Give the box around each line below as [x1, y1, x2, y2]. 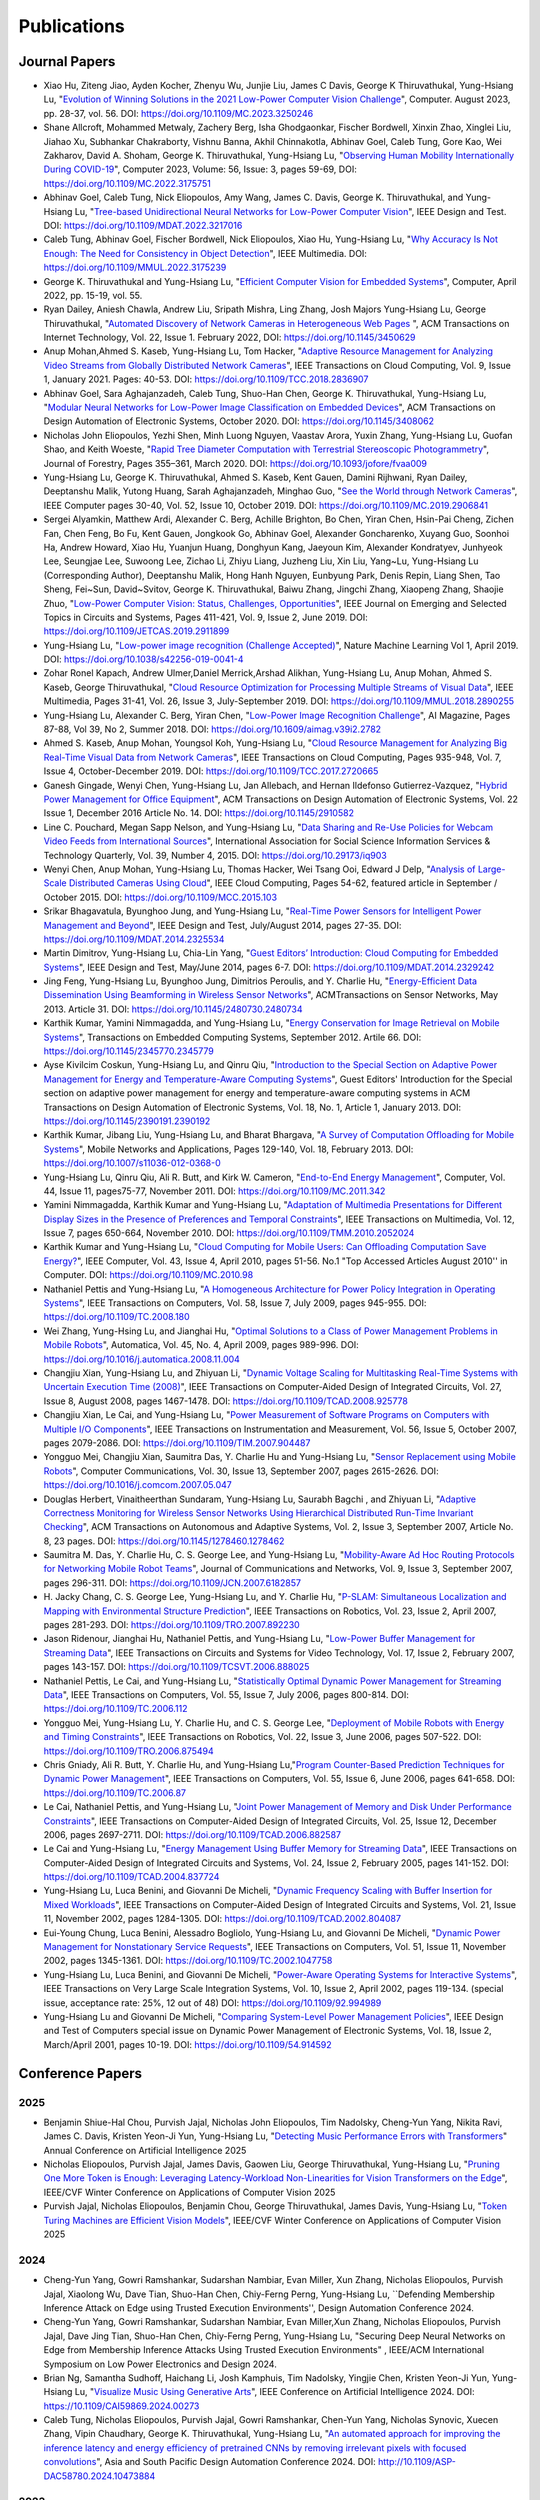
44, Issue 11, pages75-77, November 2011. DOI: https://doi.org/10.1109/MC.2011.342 [43, 1185, 386, 1197]
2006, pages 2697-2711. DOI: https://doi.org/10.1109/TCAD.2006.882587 [43, 1828, 342, 1840]
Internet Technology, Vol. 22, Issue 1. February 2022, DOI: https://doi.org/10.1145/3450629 [43, 331, 416, 344]
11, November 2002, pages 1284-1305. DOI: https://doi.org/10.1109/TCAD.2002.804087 [43, 1913, 402, 1925]
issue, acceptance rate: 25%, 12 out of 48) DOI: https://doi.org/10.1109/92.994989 [43, 1996, 382, 2009]
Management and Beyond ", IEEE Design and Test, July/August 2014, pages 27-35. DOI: [43, 919, 402, 931]
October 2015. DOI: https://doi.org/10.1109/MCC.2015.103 [43, 891, 278, 903]
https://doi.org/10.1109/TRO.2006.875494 [43, 1745, 214, 1757]
